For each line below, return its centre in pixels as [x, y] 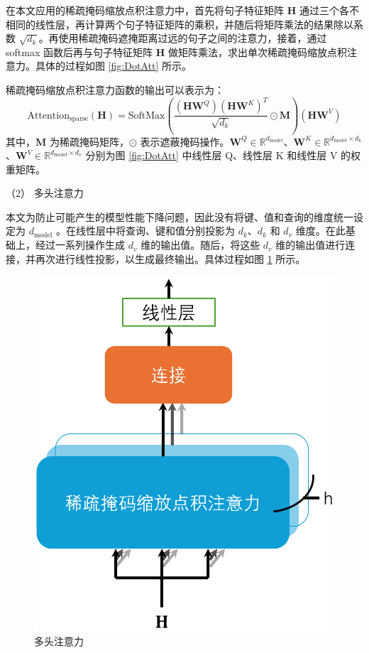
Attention [48, 115]
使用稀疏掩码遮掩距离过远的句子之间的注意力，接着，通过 [193, 38]
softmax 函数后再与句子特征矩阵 [79, 52]
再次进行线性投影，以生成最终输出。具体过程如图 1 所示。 [170, 258]
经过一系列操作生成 [80, 245]
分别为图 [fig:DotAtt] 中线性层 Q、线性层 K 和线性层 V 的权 [223, 155]
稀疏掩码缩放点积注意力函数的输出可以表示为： [115, 89]
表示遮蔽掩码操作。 [185, 141]
